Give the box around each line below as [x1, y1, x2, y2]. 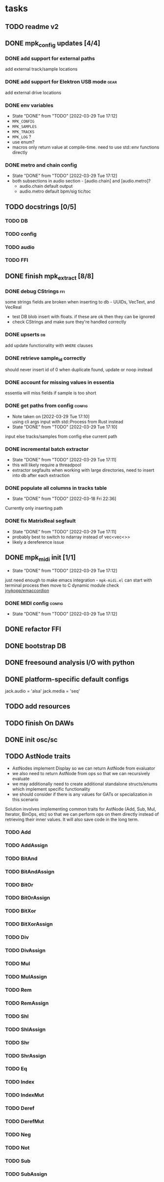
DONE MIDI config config [5, 600, 63, 606]
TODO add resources [5, 702, 70, 711]
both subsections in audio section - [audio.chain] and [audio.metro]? [12, 178, 151, 184]
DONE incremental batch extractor [5, 446, 89, 453]
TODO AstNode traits [5, 752, 71, 760]
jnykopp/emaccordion [5, 587, 49, 593]
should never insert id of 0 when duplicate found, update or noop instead [5, 367, 153, 373]
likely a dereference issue [12, 539, 65, 545]
